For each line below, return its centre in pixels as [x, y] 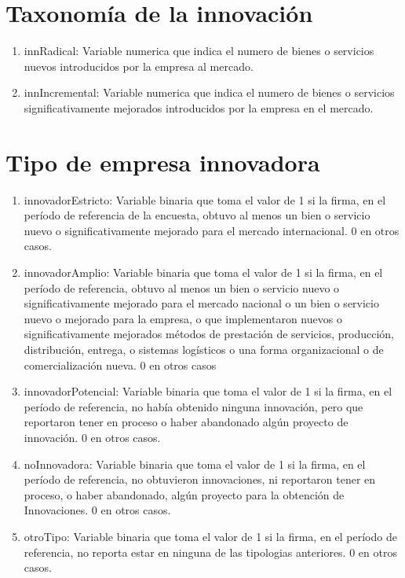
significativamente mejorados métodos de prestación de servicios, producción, [209, 334]
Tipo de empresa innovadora [163, 162]
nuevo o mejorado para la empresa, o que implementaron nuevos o [183, 318]
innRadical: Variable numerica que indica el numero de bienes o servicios [199, 51]
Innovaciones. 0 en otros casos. [97, 510]
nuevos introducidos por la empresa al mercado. [139, 66]
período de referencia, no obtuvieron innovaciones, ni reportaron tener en [200, 479]
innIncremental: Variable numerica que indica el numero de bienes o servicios [209, 92]
